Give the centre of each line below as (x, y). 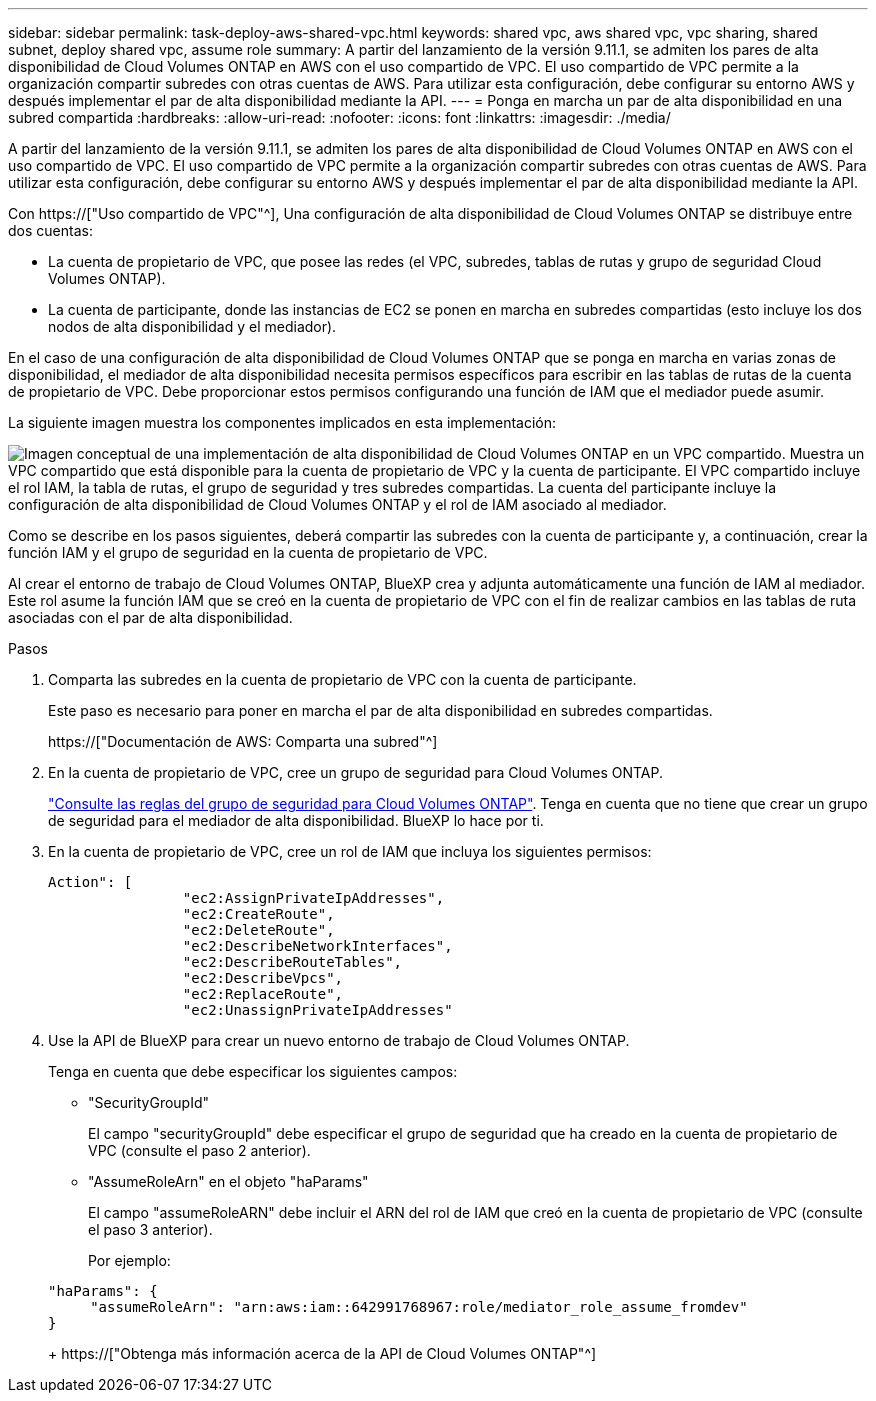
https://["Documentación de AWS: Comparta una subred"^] (243, 741)
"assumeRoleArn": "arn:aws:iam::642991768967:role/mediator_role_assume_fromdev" (419, 1307)
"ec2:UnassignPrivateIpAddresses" (317, 1010)
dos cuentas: (50, 230)
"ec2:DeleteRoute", (258, 930)
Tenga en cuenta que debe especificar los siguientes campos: (253, 1071)
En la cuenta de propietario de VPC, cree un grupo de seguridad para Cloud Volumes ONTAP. (356, 772)
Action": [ (90, 882)
